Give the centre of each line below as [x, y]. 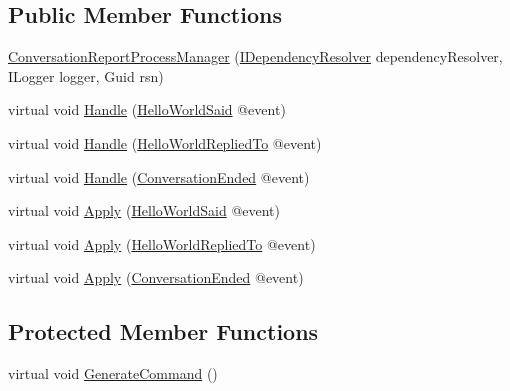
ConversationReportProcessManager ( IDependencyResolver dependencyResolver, [255, 56]
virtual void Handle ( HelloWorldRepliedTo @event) [165, 142]
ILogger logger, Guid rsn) [86, 75]
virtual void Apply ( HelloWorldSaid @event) [144, 210]
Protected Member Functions [163, 331]
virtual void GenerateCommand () [113, 373]
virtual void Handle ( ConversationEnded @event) [159, 176]
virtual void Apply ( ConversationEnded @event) [156, 277]
